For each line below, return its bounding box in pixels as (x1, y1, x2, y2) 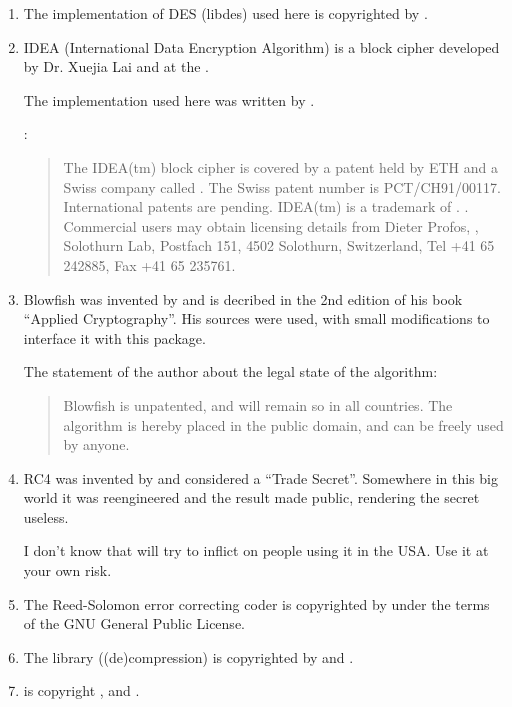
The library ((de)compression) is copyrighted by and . (23, 646, 354, 667)
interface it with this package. (23, 327, 206, 348)
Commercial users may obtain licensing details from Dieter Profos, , (63, 215, 479, 236)
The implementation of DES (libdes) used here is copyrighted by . (23, 3, 428, 23)
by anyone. (63, 434, 130, 455)
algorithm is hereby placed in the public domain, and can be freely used (63, 414, 504, 435)
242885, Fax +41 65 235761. (63, 254, 236, 275)
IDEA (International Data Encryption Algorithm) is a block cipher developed (23, 36, 500, 57)
